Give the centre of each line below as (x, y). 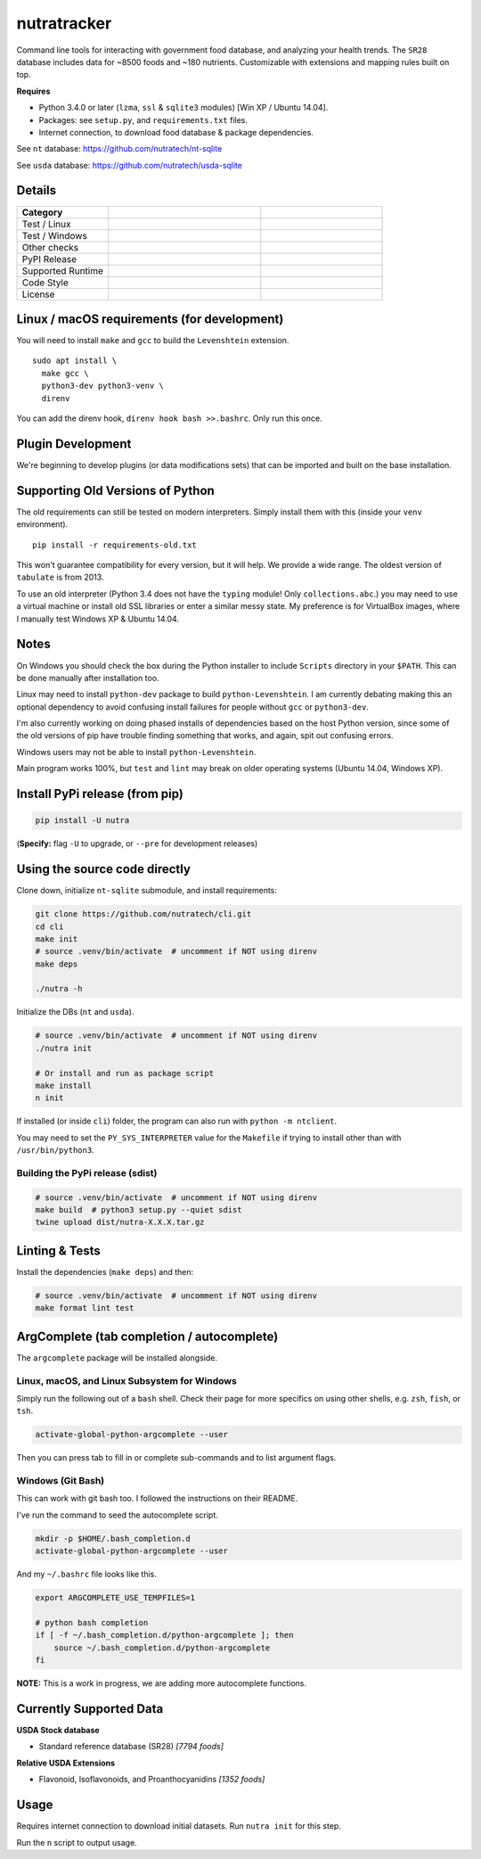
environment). (42, 524)
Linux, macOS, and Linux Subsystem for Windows (127, 1380)
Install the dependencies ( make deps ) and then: (105, 1271)
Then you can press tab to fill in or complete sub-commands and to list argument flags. (176, 1458)
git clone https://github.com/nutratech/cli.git (143, 914)
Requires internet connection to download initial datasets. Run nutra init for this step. (179, 1826)
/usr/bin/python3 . (55, 1150)
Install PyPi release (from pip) (100, 794)
